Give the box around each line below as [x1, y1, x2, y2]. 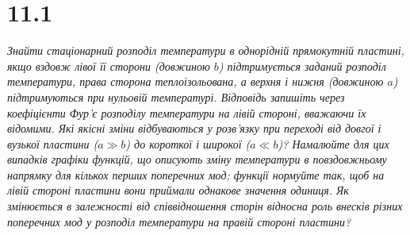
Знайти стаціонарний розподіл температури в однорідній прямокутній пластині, [7, 42, 404, 59]
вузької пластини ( [7, 135, 98, 152]
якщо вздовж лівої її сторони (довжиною [7, 57, 210, 74]
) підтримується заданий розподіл [218, 57, 386, 74]
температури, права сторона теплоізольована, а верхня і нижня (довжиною [7, 73, 384, 90]
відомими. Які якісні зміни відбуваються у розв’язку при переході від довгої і [7, 120, 381, 137]
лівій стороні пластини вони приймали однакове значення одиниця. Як [7, 182, 349, 198]
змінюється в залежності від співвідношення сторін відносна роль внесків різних [7, 198, 403, 214]
